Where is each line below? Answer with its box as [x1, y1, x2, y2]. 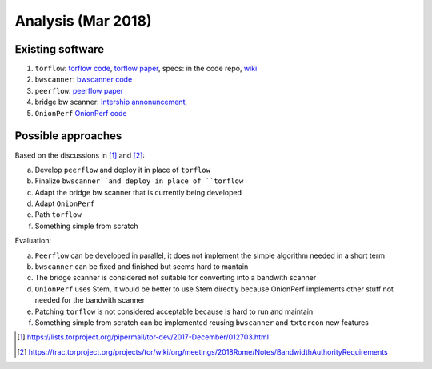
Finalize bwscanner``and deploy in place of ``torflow [34, 176, 244, 186]
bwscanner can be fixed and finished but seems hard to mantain [34, 262, 249, 271]
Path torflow [34, 210, 82, 219]
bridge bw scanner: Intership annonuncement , [34, 97, 188, 107]
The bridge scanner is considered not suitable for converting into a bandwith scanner [34, 273, 317, 283]
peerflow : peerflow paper [34, 86, 124, 95]
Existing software [14, 42, 104, 56]
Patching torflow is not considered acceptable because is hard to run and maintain [34, 307, 314, 316]
